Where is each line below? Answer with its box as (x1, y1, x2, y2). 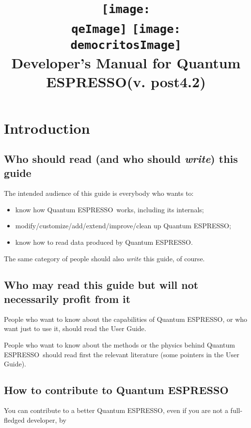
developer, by (27, 414, 66, 425)
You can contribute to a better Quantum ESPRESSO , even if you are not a (4, 405, 228, 415)
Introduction (4, 118, 90, 138)
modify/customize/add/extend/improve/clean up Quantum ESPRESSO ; (15, 221, 231, 231)
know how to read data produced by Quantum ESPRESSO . (15, 237, 193, 247)
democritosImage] (70, 38, 182, 52)
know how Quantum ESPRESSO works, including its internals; (15, 204, 204, 214)
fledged (4, 414, 25, 425)
